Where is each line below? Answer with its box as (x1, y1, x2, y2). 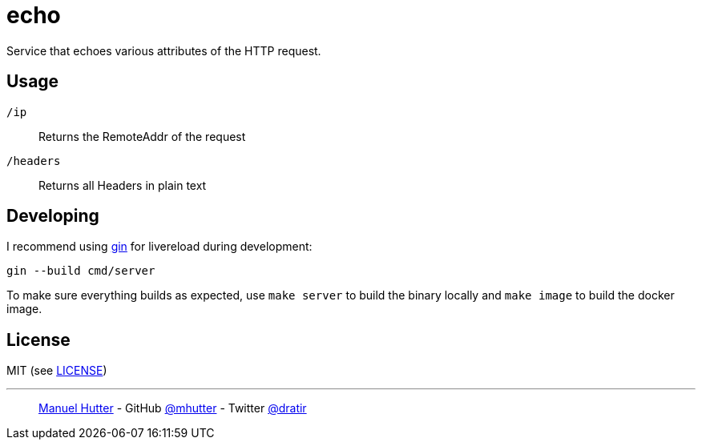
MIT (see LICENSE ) (6, 364, 107, 378)
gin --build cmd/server (6, 264, 155, 278)
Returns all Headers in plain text (38, 178, 207, 192)
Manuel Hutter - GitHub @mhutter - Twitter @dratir (38, 401, 307, 416)
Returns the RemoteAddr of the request (38, 129, 246, 143)
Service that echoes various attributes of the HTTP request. (6, 43, 321, 58)
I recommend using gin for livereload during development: (6, 239, 313, 254)
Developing (6, 206, 99, 227)
